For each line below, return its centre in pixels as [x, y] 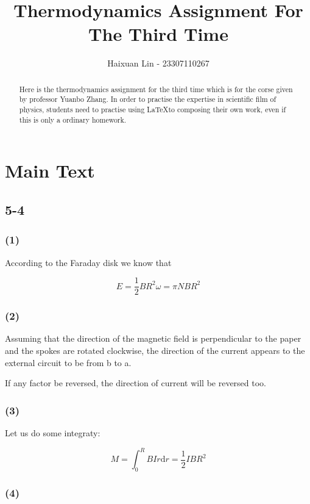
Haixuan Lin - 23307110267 [158, 63]
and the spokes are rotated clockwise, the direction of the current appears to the [155, 350]
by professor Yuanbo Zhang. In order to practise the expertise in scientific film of [148, 99]
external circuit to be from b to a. [68, 362]
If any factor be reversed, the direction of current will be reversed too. [136, 383]
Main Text [50, 171]
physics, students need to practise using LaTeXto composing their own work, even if [153, 110]
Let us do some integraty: [53, 432]
